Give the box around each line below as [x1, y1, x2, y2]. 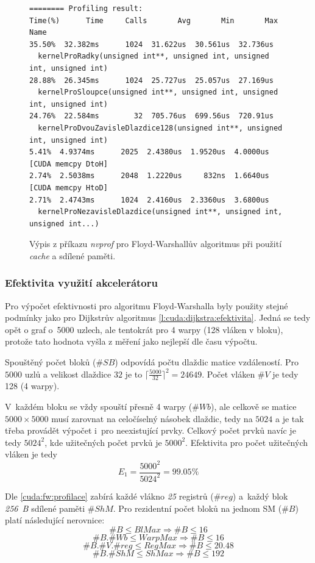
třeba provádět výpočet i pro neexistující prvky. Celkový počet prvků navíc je [5, 424, 296, 437]
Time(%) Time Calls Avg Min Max [29, 16, 278, 25]
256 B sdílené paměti [5, 501, 85, 514]
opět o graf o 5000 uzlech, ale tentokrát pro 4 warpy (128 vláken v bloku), [5, 323, 283, 335]
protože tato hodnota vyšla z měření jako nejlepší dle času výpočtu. [5, 335, 258, 348]
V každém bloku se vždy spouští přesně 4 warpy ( [5, 400, 193, 413]
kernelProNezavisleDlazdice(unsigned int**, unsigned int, [38, 207, 283, 217]
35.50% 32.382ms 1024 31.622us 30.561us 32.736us [29, 40, 274, 49]
